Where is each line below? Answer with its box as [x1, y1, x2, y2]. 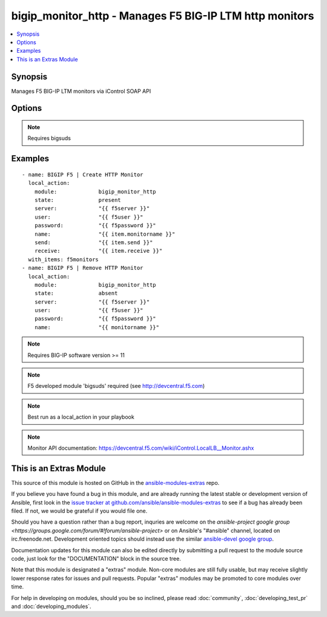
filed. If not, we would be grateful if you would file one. [11, 507, 148, 515]
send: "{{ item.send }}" [34, 239, 153, 245]
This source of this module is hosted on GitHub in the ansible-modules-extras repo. [11, 479, 220, 486]
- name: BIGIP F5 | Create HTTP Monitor [22, 171, 144, 178]
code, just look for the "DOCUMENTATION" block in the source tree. [11, 555, 181, 562]
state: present [34, 197, 121, 203]
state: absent [34, 290, 118, 297]
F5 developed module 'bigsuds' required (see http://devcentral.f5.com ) [27, 382, 205, 390]
